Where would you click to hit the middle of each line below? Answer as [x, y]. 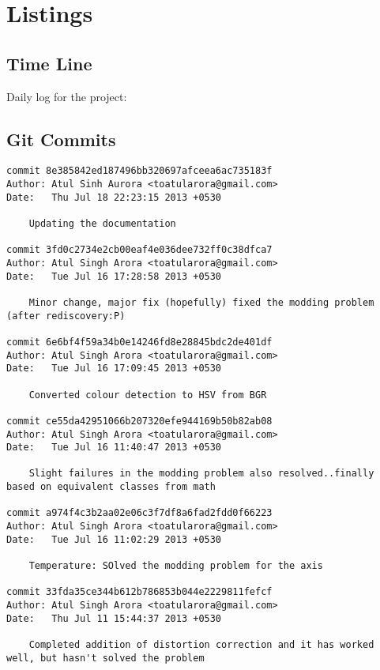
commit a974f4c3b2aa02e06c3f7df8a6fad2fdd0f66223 [139, 513]
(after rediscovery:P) [66, 316]
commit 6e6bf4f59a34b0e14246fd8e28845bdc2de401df [139, 342]
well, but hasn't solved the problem [105, 658]
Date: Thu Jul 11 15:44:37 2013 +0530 [114, 618]
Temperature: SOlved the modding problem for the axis [176, 566]
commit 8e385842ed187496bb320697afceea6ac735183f [139, 171]
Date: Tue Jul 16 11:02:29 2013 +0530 [114, 539]
